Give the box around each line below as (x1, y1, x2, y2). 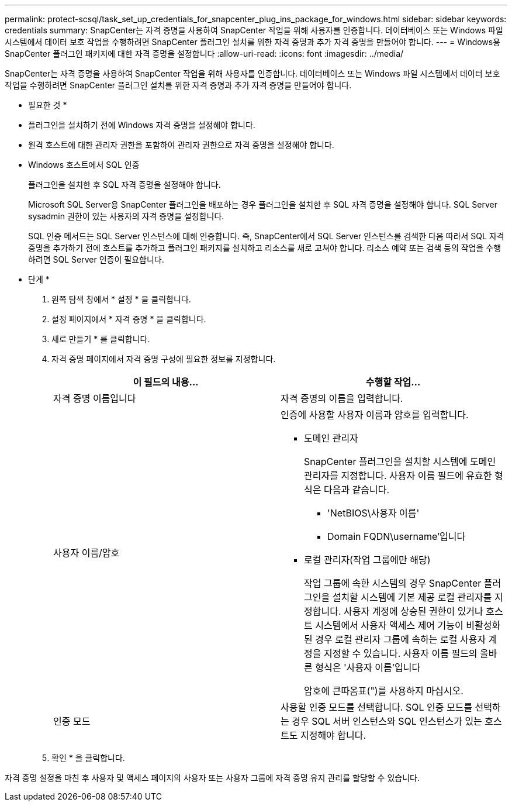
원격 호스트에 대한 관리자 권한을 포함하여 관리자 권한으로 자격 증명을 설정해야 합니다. (28, 140, 334, 150)
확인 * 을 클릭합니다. (51, 753, 125, 763)
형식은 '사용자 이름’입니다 (315, 662, 421, 673)
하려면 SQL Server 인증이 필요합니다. (28, 254, 164, 264)
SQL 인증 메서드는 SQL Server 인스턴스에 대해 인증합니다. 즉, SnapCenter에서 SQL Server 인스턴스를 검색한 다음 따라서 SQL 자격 (28, 231, 504, 241)
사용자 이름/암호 (53, 547, 120, 559)
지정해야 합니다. (300, 729, 366, 741)
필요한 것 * (28, 100, 67, 110)
